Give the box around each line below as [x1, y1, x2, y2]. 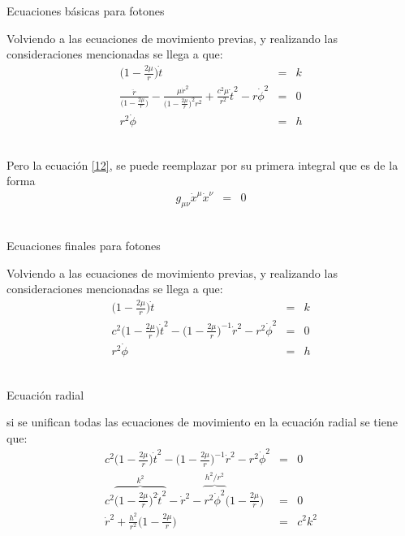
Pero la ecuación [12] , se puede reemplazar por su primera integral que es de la [6, 156, 399, 173]
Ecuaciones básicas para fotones [6, 2, 165, 19]
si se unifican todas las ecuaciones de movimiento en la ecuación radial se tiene [6, 413, 398, 430]
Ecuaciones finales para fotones [6, 237, 161, 254]
